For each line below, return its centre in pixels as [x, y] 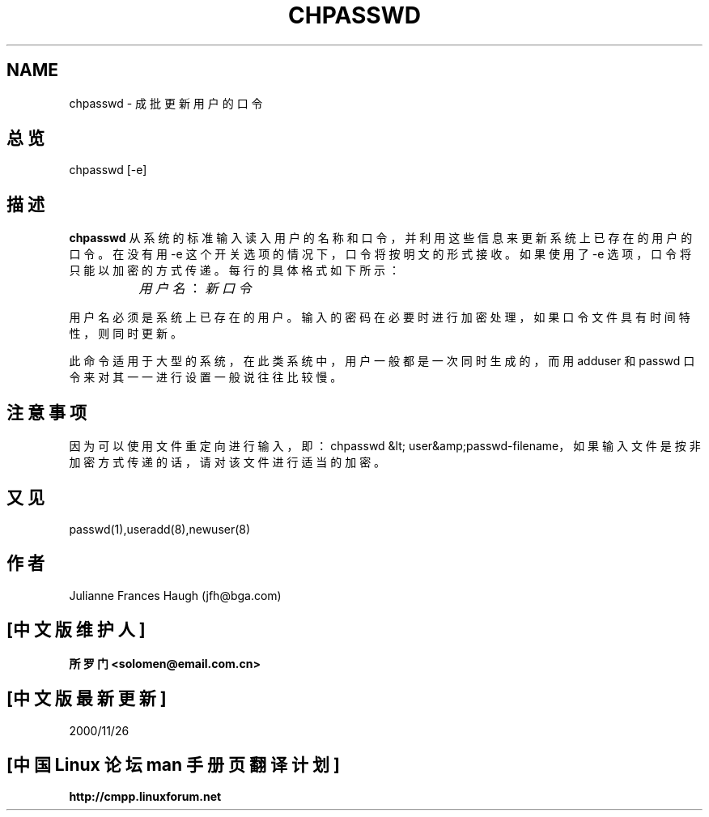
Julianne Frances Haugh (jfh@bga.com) [175, 595]
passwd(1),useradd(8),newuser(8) [160, 529]
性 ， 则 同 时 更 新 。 [125, 334]
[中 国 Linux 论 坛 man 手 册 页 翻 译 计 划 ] [173, 764]
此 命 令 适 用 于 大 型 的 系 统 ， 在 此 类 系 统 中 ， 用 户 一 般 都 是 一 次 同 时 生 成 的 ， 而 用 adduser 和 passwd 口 [382, 361]
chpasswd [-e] [108, 170]
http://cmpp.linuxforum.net [145, 797]
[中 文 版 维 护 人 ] [76, 630]
